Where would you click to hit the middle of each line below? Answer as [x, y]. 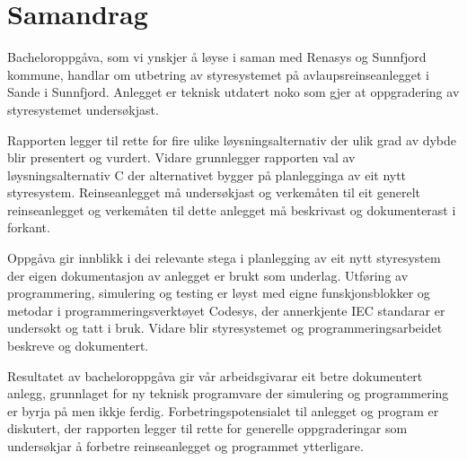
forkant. [29, 227]
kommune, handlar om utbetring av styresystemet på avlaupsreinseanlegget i [218, 74]
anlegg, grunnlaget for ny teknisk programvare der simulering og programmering [228, 393]
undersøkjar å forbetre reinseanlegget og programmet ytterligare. [185, 446]
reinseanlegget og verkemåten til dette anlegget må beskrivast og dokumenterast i [232, 209]
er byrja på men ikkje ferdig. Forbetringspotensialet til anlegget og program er [223, 410]
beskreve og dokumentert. [78, 346]
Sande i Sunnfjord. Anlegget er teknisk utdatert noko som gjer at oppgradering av [233, 92]
